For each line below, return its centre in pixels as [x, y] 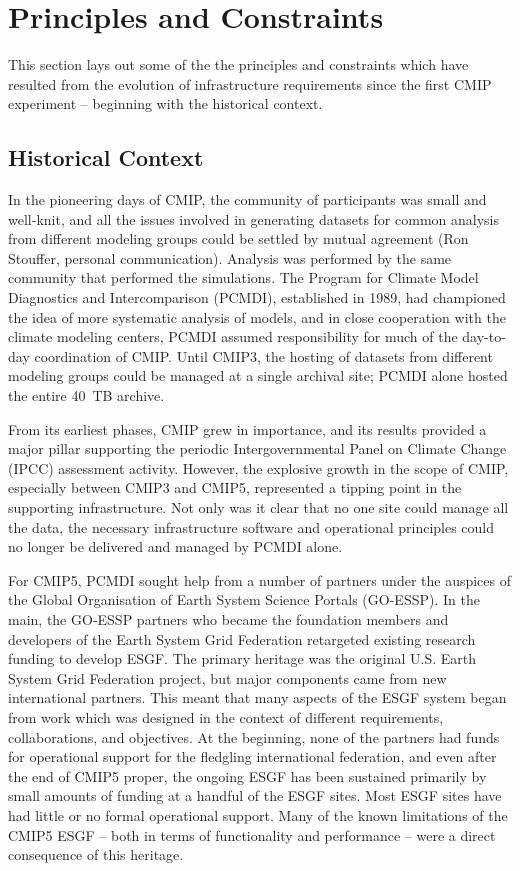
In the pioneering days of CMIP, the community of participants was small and [247, 199]
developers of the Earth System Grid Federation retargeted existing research [242, 638]
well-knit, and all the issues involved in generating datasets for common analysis [253, 218]
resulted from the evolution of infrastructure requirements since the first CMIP [250, 83]
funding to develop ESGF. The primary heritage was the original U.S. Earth [242, 658]
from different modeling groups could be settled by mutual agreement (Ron [238, 238]
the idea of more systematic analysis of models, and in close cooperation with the [257, 316]
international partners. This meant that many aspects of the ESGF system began [257, 697]
